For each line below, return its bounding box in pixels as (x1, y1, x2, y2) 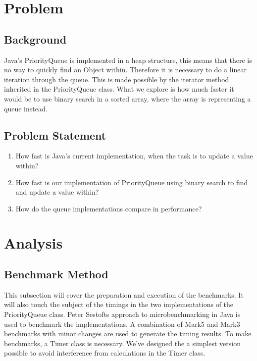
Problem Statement (4, 127, 106, 143)
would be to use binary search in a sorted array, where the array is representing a (4, 93, 251, 103)
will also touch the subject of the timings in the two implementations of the (4, 299, 234, 309)
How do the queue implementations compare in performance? (15, 203, 202, 213)
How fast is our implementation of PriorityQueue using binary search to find (15, 177, 248, 187)
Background (4, 31, 67, 47)
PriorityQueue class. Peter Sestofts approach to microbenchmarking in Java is (4, 309, 241, 319)
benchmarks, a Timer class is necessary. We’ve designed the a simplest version (4, 338, 241, 348)
